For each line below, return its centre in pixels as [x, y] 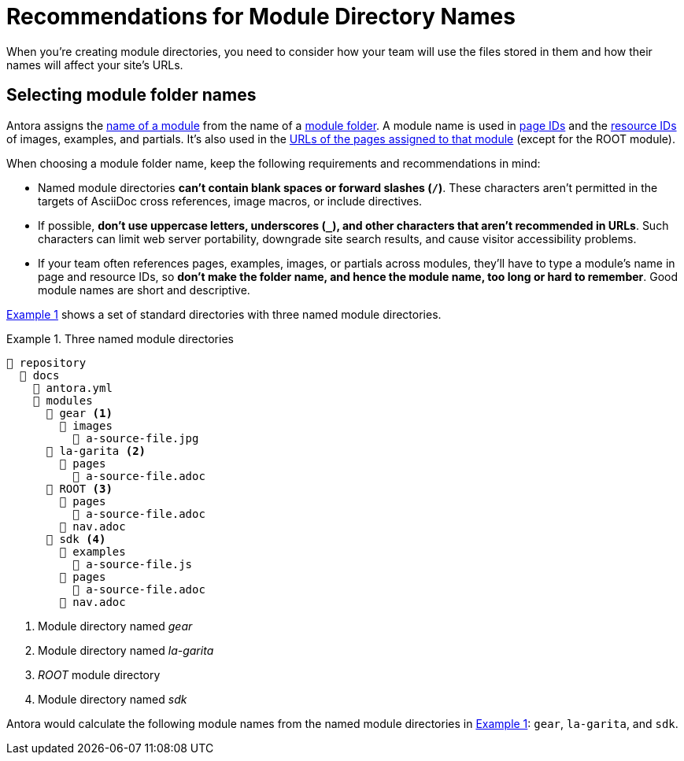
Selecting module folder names [131, 95]
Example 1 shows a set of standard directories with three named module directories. [224, 314]
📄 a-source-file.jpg [136, 438]
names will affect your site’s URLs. [95, 65]
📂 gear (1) [79, 413]
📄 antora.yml [72, 388]
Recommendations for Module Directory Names [261, 17]
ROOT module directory [99, 674]
